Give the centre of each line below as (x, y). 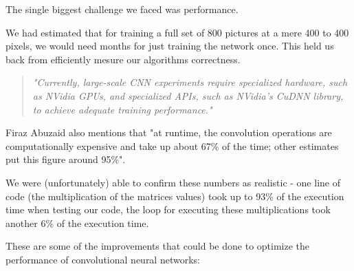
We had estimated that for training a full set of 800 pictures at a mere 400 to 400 (177, 32)
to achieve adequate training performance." (122, 109)
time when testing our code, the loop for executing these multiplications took (168, 209)
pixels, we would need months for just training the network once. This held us (170, 46)
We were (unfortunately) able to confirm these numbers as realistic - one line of (173, 182)
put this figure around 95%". (66, 159)
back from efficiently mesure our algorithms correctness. (123, 59)
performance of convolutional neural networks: (103, 259)
